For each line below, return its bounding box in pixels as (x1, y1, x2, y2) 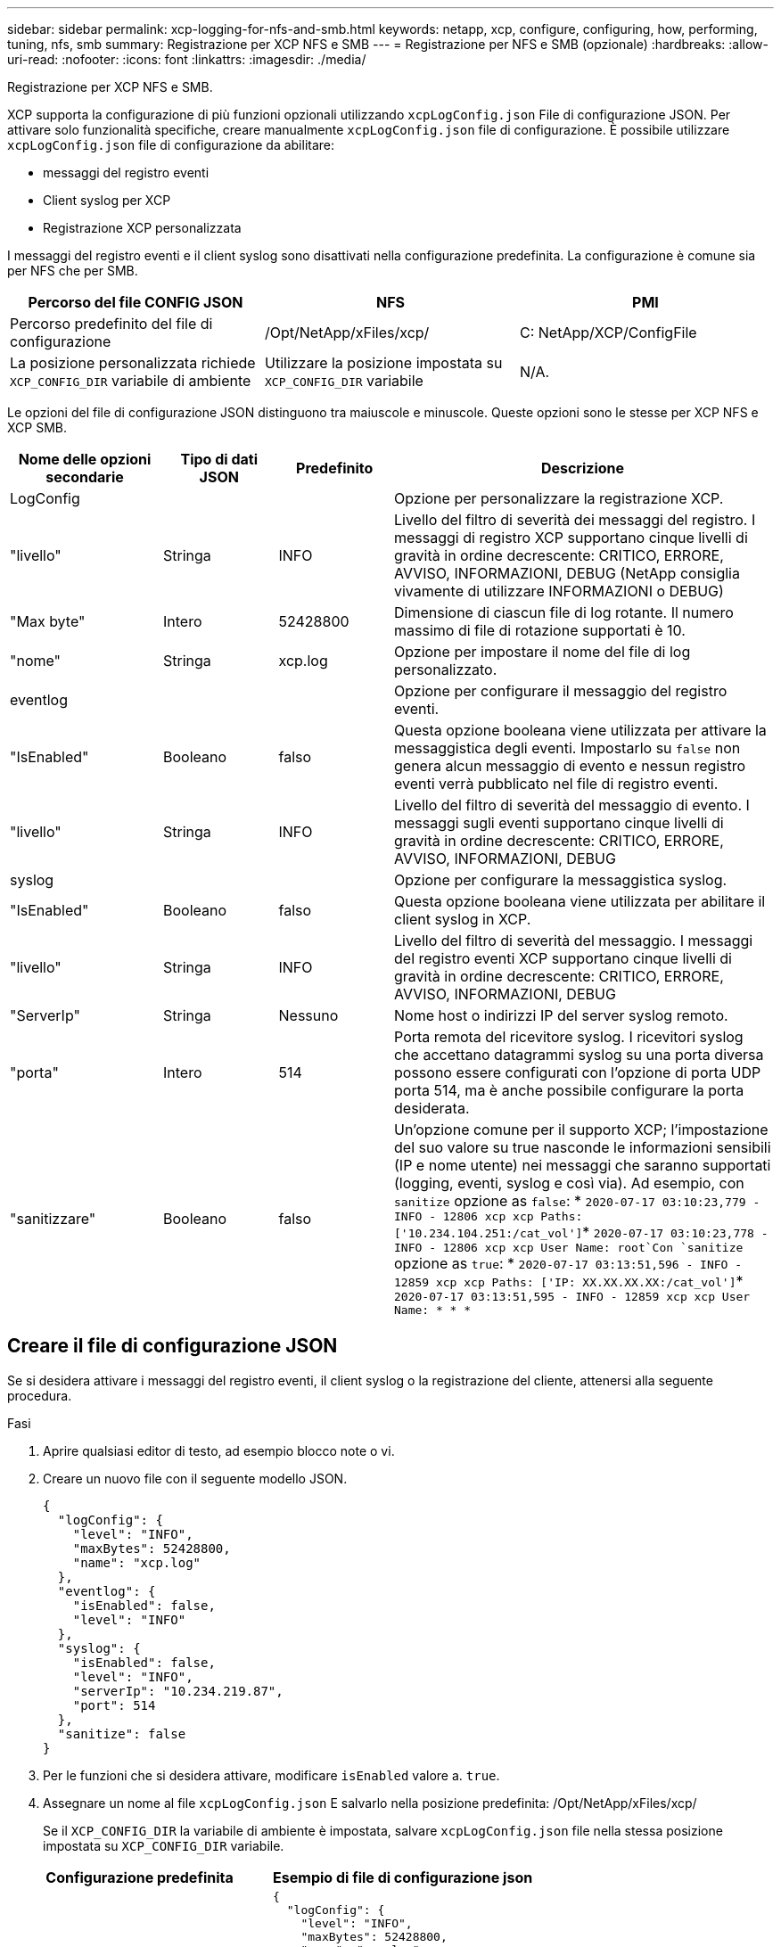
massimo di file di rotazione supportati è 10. (394, 621, 686, 639)
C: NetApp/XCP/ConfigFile (519, 324, 697, 341)
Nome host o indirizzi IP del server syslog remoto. (394, 1006, 728, 1024)
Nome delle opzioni (18, 450, 152, 468)
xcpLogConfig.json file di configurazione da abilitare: (7, 137, 335, 152)
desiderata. (394, 1099, 470, 1117)
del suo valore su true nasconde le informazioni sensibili (394, 1138, 771, 1156)
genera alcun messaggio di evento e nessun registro (394, 757, 746, 775)
